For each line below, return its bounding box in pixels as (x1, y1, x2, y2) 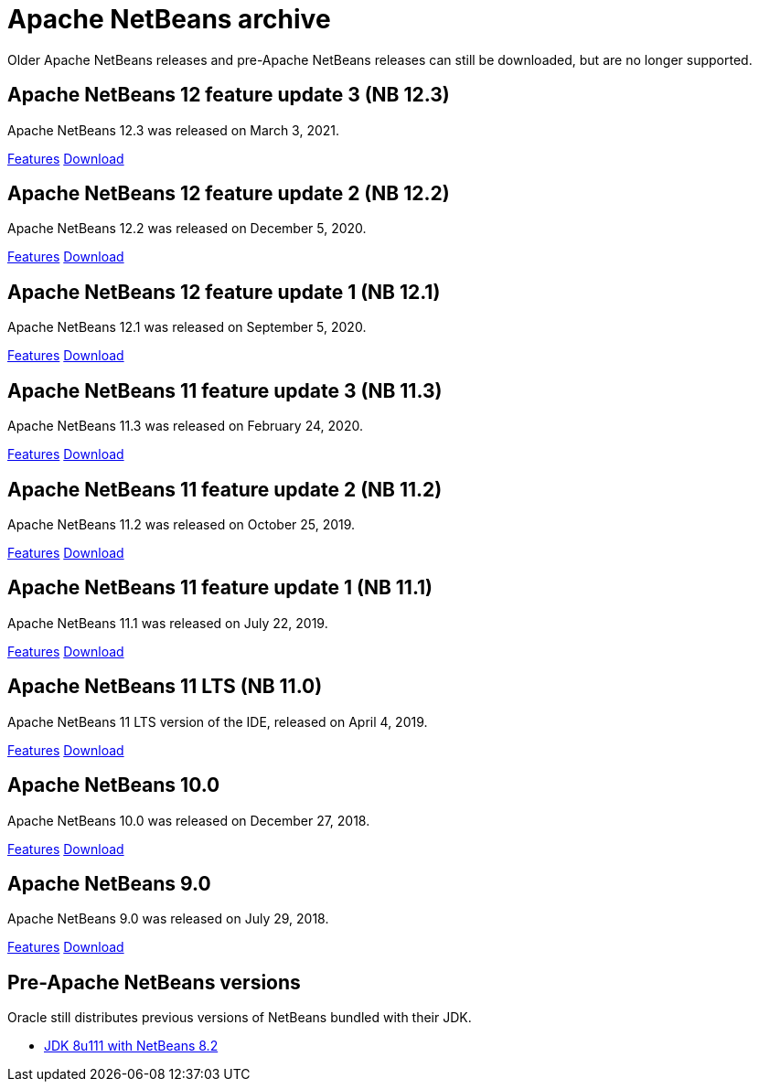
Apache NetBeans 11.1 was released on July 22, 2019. (7, 614, 328, 631)
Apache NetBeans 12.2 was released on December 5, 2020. (7, 220, 367, 237)
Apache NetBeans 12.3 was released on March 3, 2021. (7, 122, 340, 138)
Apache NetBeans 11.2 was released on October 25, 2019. (7, 516, 356, 532)
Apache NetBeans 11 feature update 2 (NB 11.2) (7, 477, 443, 501)
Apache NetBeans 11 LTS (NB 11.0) (7, 675, 323, 699)
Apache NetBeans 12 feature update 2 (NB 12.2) (7, 182, 450, 206)
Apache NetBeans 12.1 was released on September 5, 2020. (7, 319, 367, 336)
